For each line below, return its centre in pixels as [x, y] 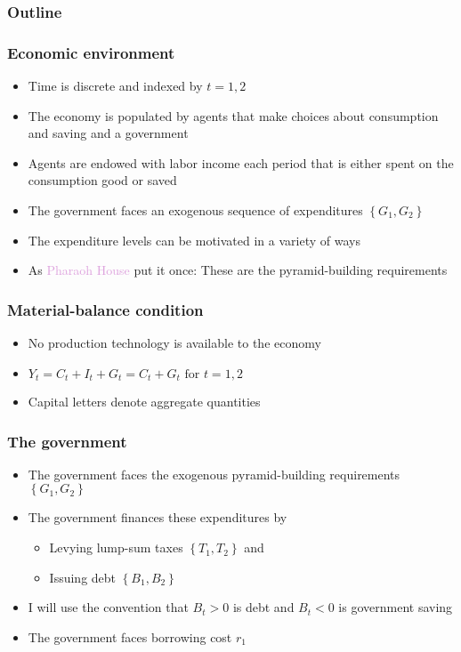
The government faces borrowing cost [130, 636]
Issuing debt [83, 577]
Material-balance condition [105, 309]
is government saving [396, 607]
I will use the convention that [108, 607]
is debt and [263, 607]
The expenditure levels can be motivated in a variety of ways [194, 240]
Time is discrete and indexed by [115, 86]
